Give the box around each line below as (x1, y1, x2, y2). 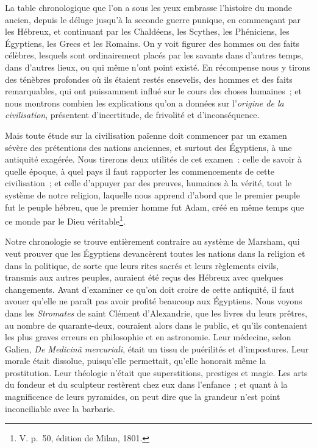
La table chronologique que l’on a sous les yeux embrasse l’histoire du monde (5, 1, 292, 13)
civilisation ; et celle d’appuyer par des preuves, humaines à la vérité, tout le (5, 177, 292, 189)
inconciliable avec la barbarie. (5, 402, 115, 415)
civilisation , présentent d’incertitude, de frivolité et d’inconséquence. (5, 108, 260, 121)
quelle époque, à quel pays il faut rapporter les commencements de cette (5, 164, 275, 177)
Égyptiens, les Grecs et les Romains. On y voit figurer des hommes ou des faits (5, 37, 300, 49)
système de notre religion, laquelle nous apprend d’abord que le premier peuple (5, 188, 300, 201)
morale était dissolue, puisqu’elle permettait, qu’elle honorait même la (5, 354, 266, 367)
